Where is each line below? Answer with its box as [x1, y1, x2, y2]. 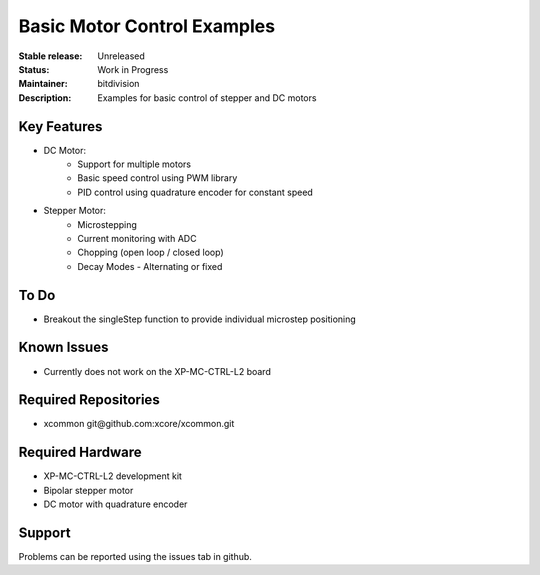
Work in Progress [97, 63, 169, 75]
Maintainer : [18, 78, 69, 90]
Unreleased [97, 50, 145, 62]
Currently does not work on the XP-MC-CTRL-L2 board [43, 365, 272, 377]
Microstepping [77, 218, 137, 230]
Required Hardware [18, 444, 142, 461]
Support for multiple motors [77, 158, 192, 170]
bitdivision [97, 78, 140, 90]
